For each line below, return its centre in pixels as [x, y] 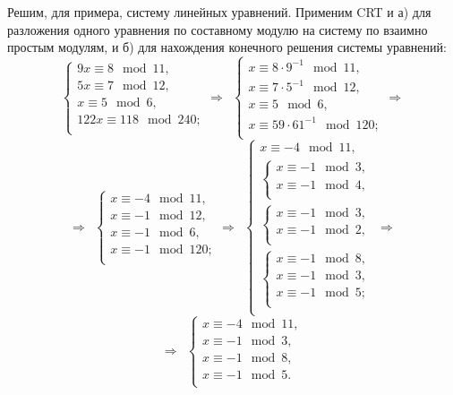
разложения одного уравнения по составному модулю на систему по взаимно [218, 29]
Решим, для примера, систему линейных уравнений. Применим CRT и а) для [219, 12]
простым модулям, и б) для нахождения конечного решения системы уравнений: [227, 47]
